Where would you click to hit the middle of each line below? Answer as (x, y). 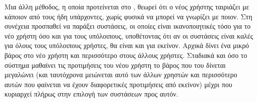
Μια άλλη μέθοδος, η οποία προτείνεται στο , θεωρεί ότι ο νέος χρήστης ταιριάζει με (127, 6)
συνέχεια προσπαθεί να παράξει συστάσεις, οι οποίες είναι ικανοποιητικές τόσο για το (128, 26)
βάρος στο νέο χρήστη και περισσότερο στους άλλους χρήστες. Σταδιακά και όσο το (126, 55)
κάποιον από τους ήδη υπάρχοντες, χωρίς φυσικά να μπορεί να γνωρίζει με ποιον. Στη (128, 16)
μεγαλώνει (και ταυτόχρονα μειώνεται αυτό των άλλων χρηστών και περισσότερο (121, 75)
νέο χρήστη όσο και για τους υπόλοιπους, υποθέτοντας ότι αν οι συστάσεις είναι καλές (129, 35)
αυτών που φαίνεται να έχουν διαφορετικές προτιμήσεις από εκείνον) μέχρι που (118, 84)
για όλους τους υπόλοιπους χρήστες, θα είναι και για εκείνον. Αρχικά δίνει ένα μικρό (127, 45)
